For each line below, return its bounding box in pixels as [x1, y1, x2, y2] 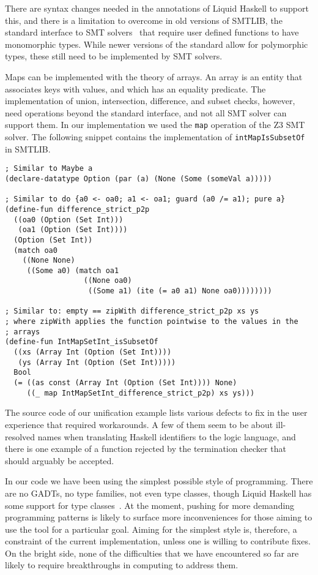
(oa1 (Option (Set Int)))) [18, 225, 128, 235]
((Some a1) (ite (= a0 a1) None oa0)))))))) [88, 287, 272, 296]
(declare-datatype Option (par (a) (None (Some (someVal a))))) [5, 174, 272, 183]
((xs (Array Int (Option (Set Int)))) [13, 348, 172, 357]
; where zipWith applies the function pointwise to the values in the [5, 317, 298, 326]
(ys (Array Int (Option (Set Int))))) [18, 358, 176, 367]
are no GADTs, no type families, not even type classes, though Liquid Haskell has [5, 486, 312, 499]
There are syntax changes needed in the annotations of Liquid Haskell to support [5, 2, 309, 14]
